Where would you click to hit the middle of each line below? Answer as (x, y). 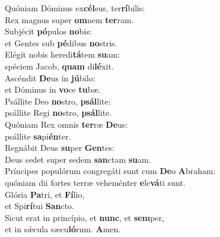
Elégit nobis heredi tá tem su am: (63, 54)
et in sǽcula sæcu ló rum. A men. (63, 229)
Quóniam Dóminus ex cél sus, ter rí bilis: (75, 8)
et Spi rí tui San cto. (39, 206)
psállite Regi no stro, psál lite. (58, 113)
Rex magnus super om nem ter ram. (69, 19)
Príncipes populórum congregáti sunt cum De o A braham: (110, 171)
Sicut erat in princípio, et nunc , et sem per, (85, 217)
